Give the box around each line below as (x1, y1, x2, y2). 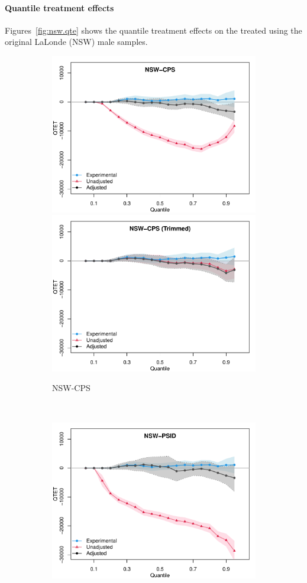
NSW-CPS (52, 382, 91, 394)
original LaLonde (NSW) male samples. (5, 35, 148, 48)
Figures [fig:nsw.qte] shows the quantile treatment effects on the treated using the (5, 24, 302, 36)
